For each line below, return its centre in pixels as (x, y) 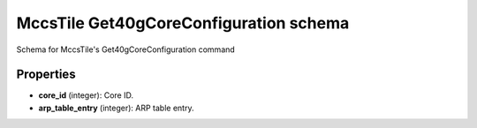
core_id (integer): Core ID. (86, 95)
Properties (46, 75)
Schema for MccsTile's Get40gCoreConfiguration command (126, 49)
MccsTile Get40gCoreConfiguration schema (183, 23)
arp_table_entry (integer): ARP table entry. (116, 108)
